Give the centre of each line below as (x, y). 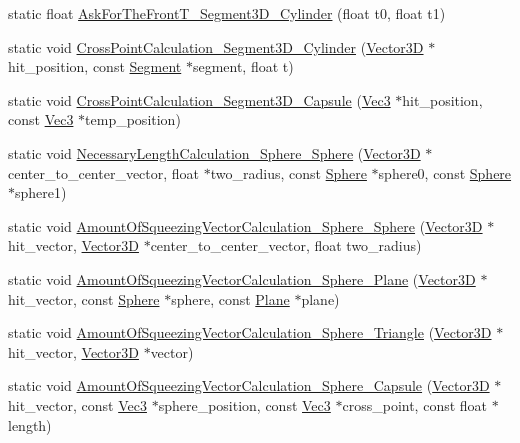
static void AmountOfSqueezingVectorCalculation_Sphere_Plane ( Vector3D (242, 278)
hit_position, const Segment (95, 66)
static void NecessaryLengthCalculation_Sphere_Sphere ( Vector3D (214, 152)
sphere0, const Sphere (445, 172)
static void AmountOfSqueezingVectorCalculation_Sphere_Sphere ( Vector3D (245, 225)
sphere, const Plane (230, 298)
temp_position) (133, 119)
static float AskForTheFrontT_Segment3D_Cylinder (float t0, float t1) (227, 13)
